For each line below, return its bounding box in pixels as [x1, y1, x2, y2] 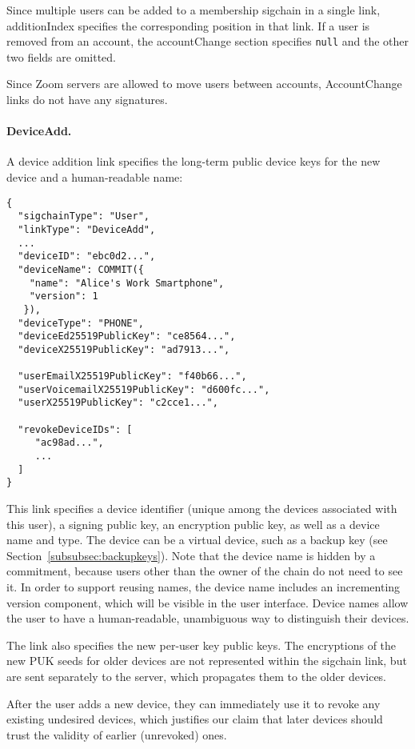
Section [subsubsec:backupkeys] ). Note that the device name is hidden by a [6, 547, 376, 563]
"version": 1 [29, 290, 98, 302]
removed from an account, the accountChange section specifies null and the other [6, 33, 409, 50]
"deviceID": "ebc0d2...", [18, 250, 156, 262]
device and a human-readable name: [6, 169, 183, 186]
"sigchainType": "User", [18, 210, 150, 222]
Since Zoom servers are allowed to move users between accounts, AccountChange [6, 75, 402, 92]
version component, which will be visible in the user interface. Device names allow [6, 594, 409, 611]
